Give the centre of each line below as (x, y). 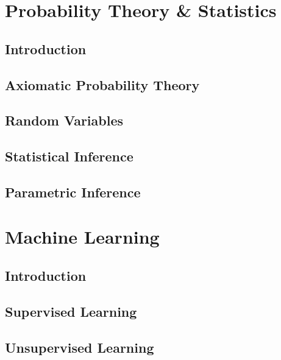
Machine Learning (82, 237)
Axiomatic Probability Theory (102, 84)
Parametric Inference (73, 192)
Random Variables (64, 120)
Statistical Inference (69, 156)
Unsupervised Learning (80, 347)
